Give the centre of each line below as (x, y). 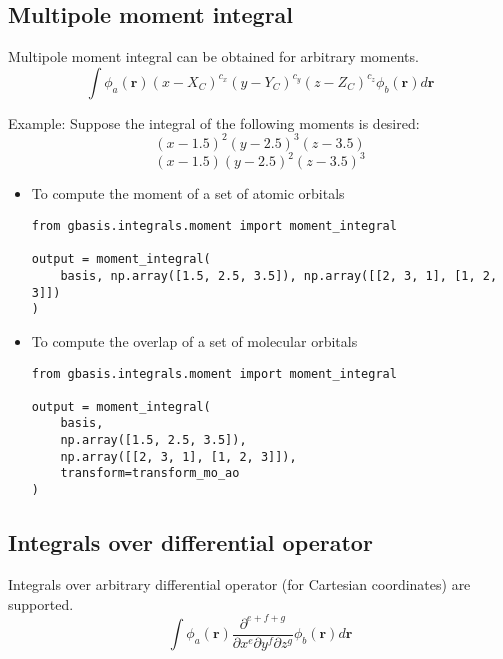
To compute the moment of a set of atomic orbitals (188, 193)
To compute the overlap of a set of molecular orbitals (194, 340)
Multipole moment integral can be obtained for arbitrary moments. (213, 56)
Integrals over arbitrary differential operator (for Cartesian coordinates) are (239, 583)
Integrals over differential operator (190, 542)
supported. (41, 603)
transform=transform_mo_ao (150, 473)
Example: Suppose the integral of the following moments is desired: (214, 122)
